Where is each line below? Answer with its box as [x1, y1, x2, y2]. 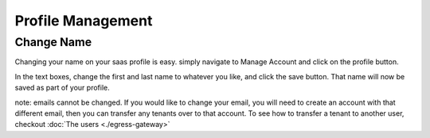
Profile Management [14, 12, 153, 29]
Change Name [14, 35, 92, 49]
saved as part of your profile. [14, 83, 111, 93]
